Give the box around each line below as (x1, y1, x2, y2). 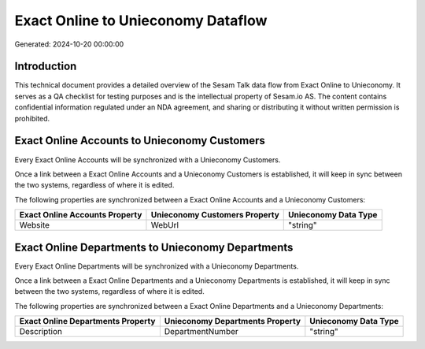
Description (19, 326, 63, 337)
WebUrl (150, 220, 179, 231)
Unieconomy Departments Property (164, 316, 301, 327)
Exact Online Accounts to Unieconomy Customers (14, 134, 265, 147)
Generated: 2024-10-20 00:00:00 (14, 39, 124, 49)
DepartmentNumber (164, 326, 239, 337)
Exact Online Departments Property (19, 316, 156, 327)
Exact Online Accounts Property (19, 210, 142, 221)
